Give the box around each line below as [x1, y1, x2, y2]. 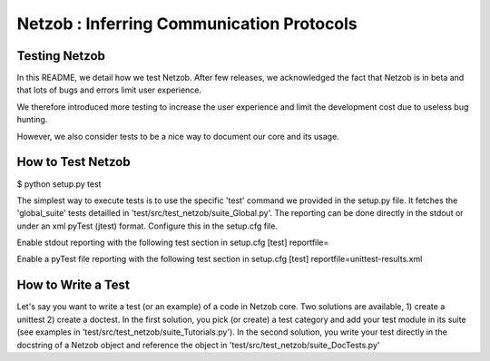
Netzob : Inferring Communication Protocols [16, 14, 358, 34]
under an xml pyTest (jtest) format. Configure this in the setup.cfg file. [16, 220, 279, 231]
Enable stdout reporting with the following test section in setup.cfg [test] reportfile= [16, 237, 329, 249]
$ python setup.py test [16, 178, 102, 190]
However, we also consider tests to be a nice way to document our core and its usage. [16, 131, 339, 141]
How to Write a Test [16, 278, 131, 293]
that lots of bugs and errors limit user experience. [16, 84, 202, 95]
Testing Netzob [16, 48, 106, 63]
